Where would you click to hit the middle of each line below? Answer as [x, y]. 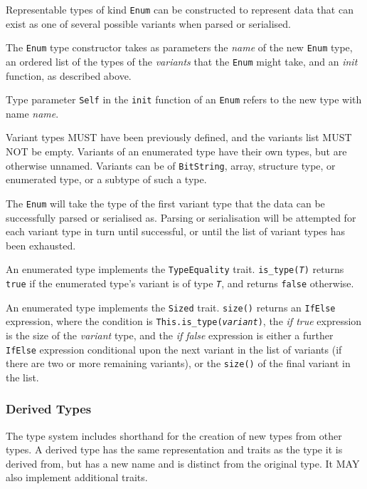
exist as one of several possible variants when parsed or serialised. [149, 23]
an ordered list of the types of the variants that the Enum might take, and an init [182, 61]
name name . [32, 113]
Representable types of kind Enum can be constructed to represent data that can [180, 9]
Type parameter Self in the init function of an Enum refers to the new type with [184, 99]
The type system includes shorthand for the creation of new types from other [174, 435]
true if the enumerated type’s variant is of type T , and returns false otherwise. [180, 283]
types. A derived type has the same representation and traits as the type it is [174, 449]
